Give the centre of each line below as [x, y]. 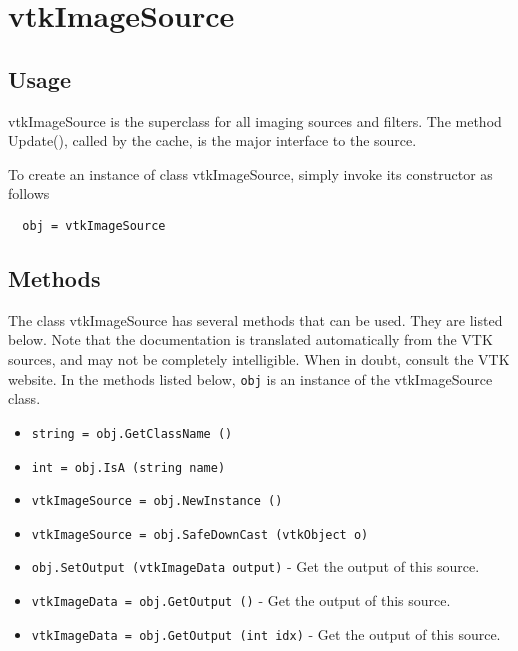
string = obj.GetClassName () [132, 433]
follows [29, 193]
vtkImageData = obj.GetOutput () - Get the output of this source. [241, 600]
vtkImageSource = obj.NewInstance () [157, 501]
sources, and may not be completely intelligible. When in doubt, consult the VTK [259, 359]
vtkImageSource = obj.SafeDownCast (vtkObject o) [200, 534]
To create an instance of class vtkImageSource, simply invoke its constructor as [250, 173]
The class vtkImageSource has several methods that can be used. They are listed [255, 319]
